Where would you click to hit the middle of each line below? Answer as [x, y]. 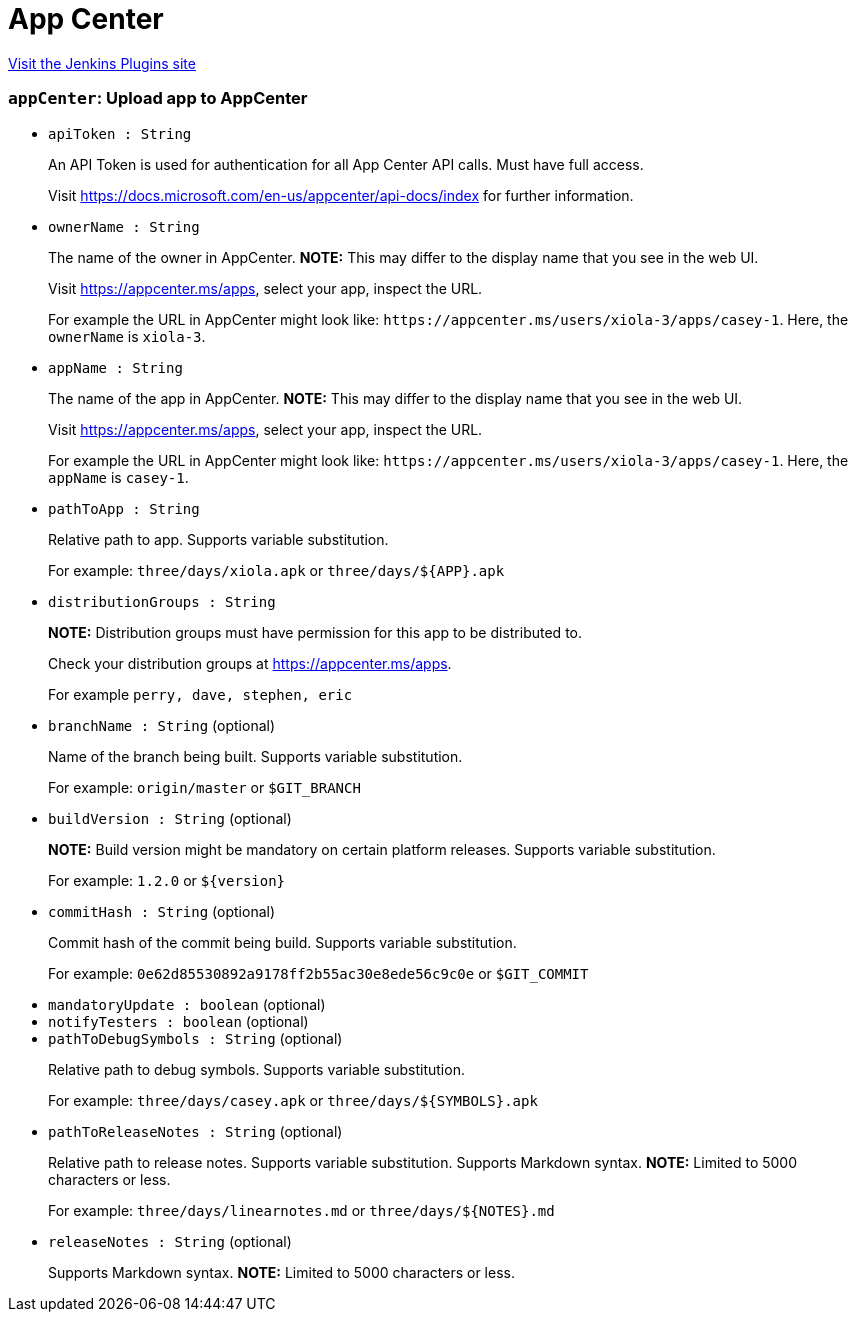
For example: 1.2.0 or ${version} [167, 880]
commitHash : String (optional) [162, 911]
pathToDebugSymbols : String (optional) [195, 1038]
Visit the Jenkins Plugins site [102, 63]
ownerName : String [124, 226]
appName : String [115, 367]
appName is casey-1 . [118, 477]
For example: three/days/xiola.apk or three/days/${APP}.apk [276, 570]
